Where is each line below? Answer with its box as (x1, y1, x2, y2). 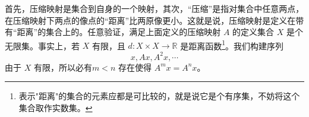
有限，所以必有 (33, 61, 92, 73)
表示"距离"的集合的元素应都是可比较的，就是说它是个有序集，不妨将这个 (18, 90, 300, 102)
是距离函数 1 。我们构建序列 (180, 37, 284, 52)
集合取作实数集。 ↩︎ (18, 101, 93, 113)
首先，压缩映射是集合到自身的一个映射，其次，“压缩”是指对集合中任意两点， (5, 2, 304, 14)
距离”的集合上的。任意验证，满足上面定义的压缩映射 (17, 26, 221, 38)
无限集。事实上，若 (5, 39, 80, 52)
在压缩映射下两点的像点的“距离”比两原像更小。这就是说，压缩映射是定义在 (5, 14, 296, 26)
